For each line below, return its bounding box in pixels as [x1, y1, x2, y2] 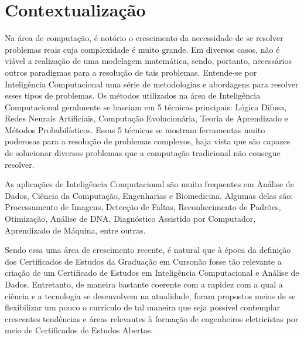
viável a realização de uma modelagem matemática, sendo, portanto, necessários [5, 55, 292, 67]
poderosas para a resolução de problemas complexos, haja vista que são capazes [5, 135, 291, 147]
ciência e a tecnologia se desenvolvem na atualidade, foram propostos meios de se [5, 289, 296, 302]
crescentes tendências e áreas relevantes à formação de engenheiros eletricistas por [5, 312, 299, 325]
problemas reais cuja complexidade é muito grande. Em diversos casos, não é [5, 43, 280, 55]
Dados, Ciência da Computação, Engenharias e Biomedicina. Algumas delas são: [5, 189, 293, 201]
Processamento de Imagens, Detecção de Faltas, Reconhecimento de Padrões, [5, 201, 281, 213]
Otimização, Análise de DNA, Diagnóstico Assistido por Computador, [5, 212, 256, 225]
